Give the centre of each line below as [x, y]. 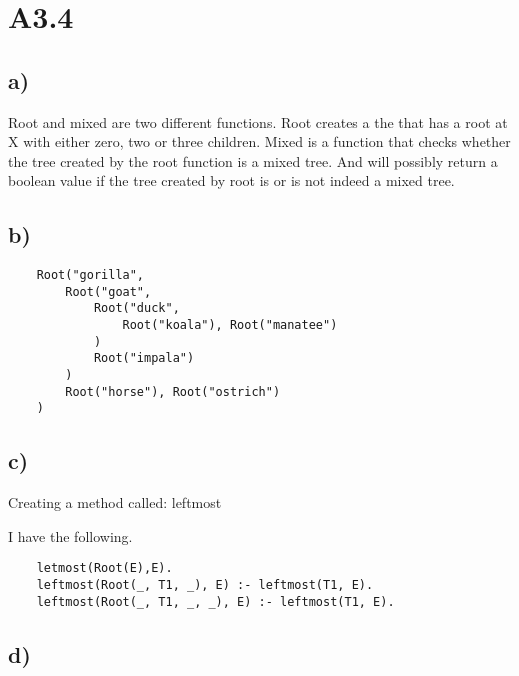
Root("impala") [144, 358]
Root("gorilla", [90, 275]
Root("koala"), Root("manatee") [230, 325]
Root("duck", [136, 308]
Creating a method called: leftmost [115, 502]
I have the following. [70, 535]
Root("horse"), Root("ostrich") [173, 391]
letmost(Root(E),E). [104, 568]
